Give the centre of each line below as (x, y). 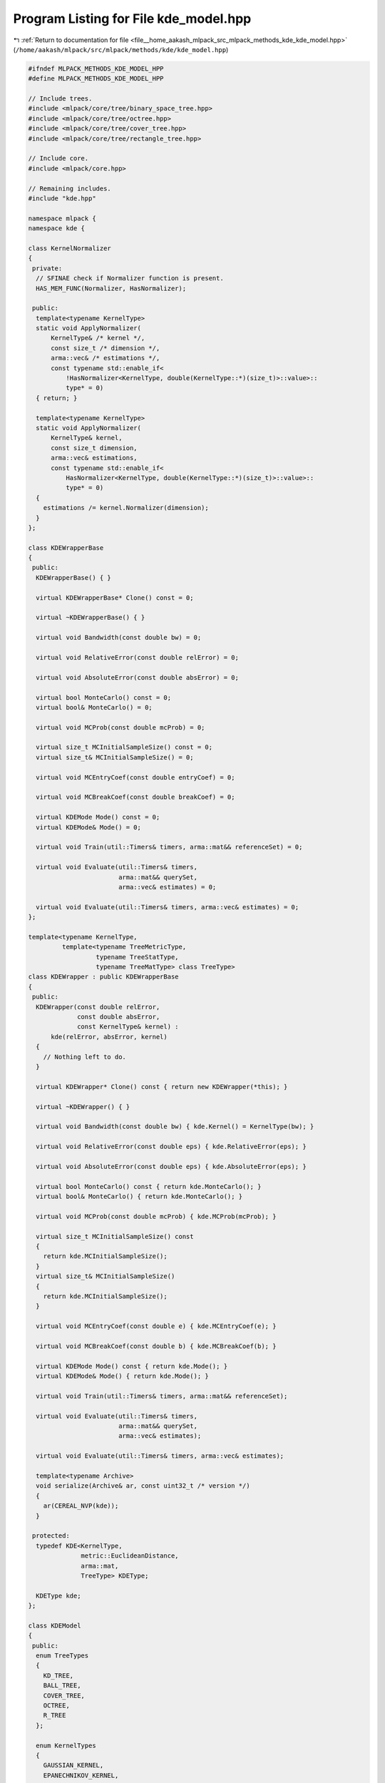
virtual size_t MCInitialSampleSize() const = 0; (124, 747)
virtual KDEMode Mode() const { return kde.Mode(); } (132, 1366)
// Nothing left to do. (84, 1057)
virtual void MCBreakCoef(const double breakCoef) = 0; (135, 797)
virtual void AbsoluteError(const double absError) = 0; (137, 677)
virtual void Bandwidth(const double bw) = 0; (119, 638)
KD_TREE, (58, 1675)
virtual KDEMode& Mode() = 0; (89, 827)
